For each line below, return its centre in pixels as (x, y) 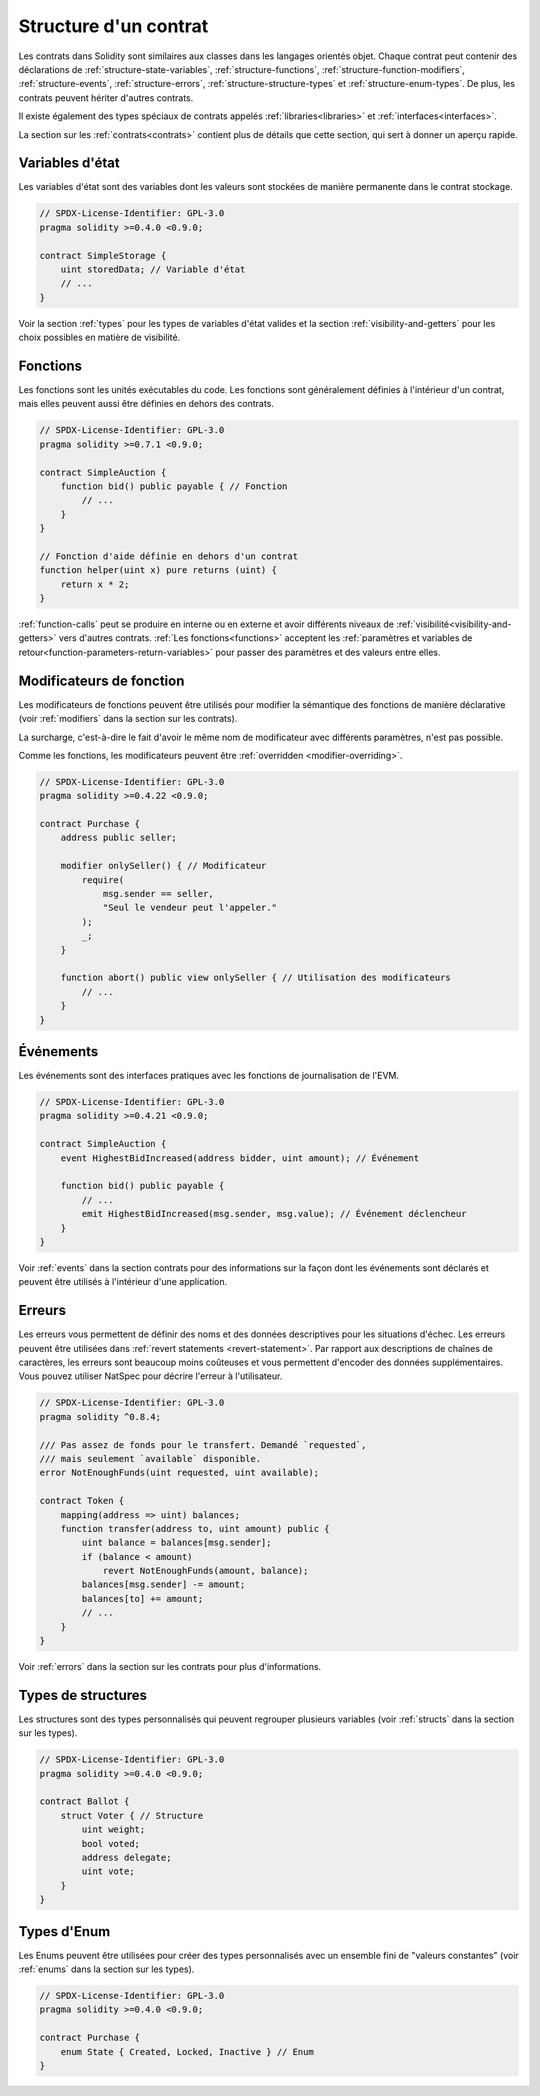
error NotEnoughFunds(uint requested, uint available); (179, 1473)
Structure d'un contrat (113, 26)
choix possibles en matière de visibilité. (99, 337)
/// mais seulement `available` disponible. (150, 1458)
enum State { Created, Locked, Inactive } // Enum (187, 2051)
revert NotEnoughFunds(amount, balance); (205, 1571)
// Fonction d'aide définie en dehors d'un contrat (169, 556)
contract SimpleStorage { (103, 255)
